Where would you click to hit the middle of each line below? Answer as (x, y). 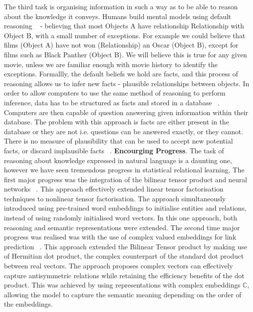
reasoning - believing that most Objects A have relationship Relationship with (124, 26)
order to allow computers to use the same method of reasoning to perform (115, 93)
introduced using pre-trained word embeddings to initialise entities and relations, (125, 208)
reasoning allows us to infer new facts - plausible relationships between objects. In (127, 83)
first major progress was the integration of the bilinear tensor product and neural (126, 179)
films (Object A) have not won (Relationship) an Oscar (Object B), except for (121, 45)
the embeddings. (28, 304)
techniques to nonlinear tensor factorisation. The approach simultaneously (115, 198)
